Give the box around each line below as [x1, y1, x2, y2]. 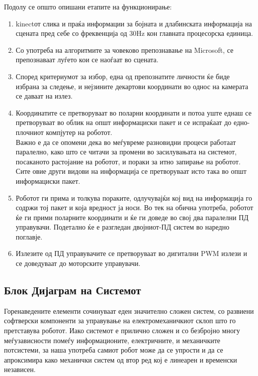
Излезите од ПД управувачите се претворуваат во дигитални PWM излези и [15, 248, 247, 258]
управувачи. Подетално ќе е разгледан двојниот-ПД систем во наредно [15, 222, 230, 232]
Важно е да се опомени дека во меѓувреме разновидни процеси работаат [15, 136, 236, 147]
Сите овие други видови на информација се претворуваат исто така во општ [15, 166, 247, 176]
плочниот [15, 126, 44, 137]
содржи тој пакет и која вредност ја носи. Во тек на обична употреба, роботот [15, 202, 254, 213]
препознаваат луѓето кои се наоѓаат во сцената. [15, 54, 159, 65]
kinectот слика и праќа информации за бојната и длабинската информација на [15, 18, 252, 28]
